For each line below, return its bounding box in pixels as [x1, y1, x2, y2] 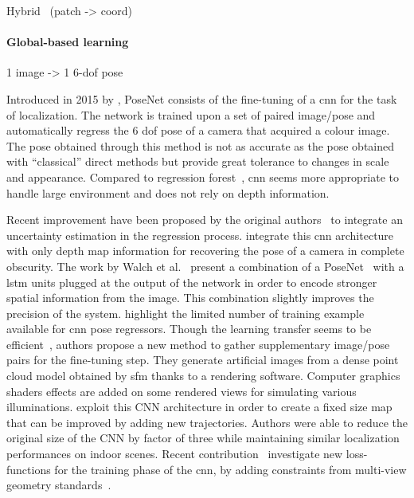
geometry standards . [6, 476, 111, 493]
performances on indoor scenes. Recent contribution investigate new [6, 445, 343, 462]
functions [6, 461, 51, 477]
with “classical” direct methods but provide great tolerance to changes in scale [6, 153, 389, 170]
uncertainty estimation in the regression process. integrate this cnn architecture [6, 226, 394, 243]
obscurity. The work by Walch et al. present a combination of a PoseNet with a [6, 257, 404, 274]
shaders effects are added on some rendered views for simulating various [6, 382, 357, 399]
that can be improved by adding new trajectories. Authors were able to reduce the [6, 414, 408, 430]
